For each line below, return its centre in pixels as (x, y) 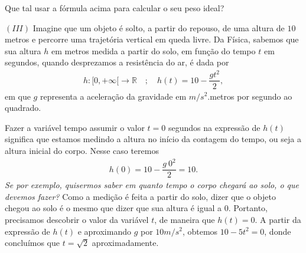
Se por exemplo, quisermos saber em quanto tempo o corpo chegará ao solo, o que (152, 185)
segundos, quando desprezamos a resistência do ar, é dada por (117, 62)
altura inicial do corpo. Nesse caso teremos (82, 150)
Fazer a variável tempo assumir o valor (75, 127)
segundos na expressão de (214, 127)
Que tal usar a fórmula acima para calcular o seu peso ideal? (115, 8)
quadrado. (23, 108)
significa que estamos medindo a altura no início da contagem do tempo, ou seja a (153, 139)
